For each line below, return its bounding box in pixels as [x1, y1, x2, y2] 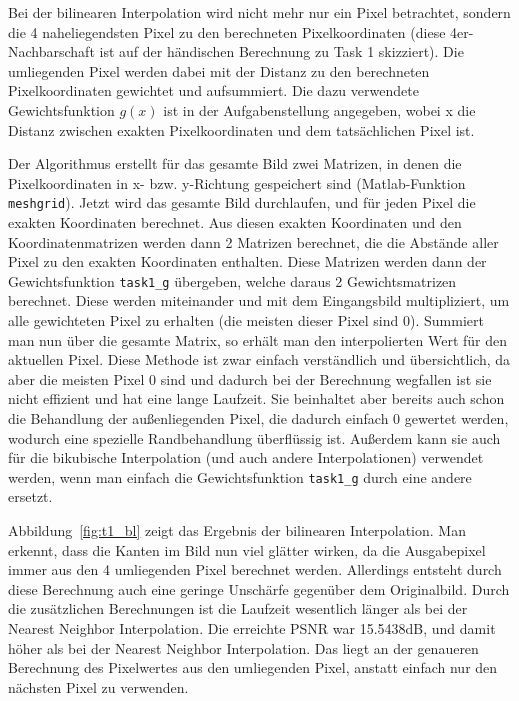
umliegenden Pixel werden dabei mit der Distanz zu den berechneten [8, 60, 430, 81]
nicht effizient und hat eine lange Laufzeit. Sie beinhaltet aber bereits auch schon [8, 388, 505, 409]
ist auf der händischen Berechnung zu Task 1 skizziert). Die [99, 41, 464, 62]
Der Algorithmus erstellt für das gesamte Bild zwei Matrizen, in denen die [8, 153, 462, 174]
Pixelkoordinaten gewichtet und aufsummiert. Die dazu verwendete [8, 80, 419, 101]
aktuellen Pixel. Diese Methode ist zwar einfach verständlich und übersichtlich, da [8, 349, 511, 370]
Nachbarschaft [8, 41, 95, 62]
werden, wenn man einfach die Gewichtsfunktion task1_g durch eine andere [8, 466, 472, 487]
